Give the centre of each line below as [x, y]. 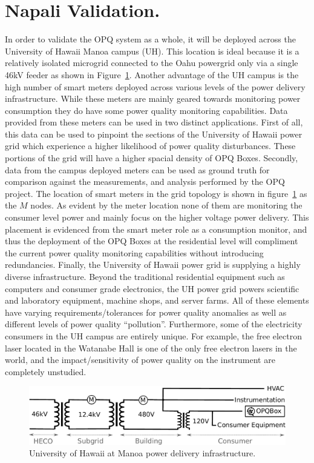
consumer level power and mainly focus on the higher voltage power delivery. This [157, 217]
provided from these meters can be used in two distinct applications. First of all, [154, 122]
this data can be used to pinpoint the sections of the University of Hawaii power [154, 134]
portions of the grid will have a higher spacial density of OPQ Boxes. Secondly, [152, 158]
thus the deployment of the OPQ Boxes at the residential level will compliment [152, 241]
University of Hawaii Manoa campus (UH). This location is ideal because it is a [152, 51]
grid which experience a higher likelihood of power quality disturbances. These [150, 146]
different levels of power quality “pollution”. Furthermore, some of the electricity [154, 324]
